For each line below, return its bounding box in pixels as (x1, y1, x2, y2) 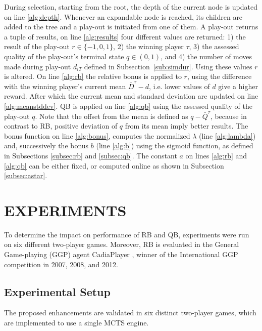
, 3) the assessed (189, 41, 239, 52)
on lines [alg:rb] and (185, 150, 247, 160)
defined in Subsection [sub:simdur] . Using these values (84, 61, 252, 71)
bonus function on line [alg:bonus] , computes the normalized (4, 130, 190, 141)
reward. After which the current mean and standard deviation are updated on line (4, 91, 258, 101)
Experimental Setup (4, 283, 111, 299)
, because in (210, 110, 247, 121)
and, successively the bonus (4, 140, 89, 151)
